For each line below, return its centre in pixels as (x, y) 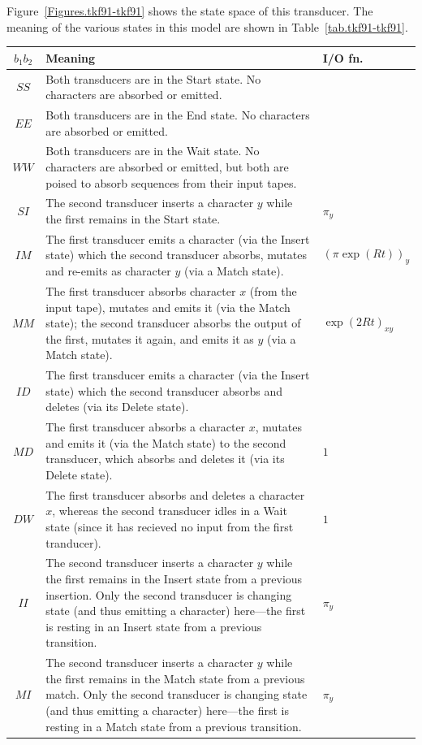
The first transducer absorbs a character (146, 427)
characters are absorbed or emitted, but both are (167, 167)
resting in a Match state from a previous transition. (174, 726)
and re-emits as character (108, 271)
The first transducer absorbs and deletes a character (175, 494)
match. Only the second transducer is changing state (177, 694)
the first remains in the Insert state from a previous (174, 578)
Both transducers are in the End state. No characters (178, 114)
